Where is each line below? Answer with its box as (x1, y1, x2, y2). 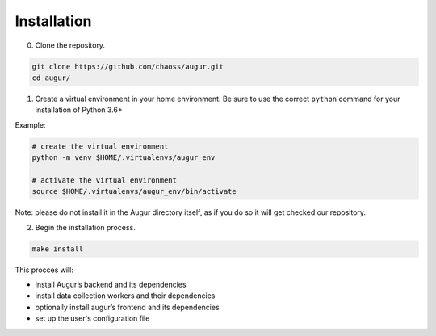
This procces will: (15, 265, 74, 275)
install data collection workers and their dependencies (35, 291, 216, 300)
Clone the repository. (35, 40, 105, 50)
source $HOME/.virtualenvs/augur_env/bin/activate (31, 187, 237, 196)
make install (31, 244, 84, 254)
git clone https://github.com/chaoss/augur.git (31, 61, 224, 71)
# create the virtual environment (31, 141, 169, 151)
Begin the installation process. (35, 222, 136, 232)
